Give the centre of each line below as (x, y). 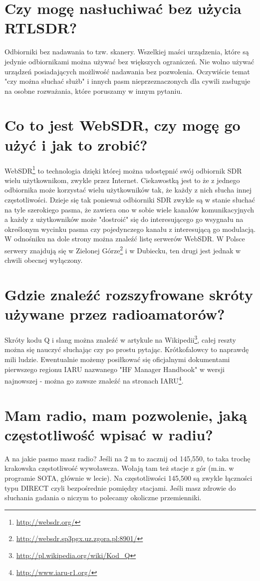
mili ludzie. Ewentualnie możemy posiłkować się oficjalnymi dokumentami (117, 359)
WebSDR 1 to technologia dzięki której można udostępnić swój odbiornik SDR (123, 170)
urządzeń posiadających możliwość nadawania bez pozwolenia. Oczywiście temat (127, 71)
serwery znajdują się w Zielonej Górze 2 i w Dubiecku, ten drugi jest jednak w (123, 250)
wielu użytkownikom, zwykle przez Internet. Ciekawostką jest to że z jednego (122, 180)
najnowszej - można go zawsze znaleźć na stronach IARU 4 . (94, 380)
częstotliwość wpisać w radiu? (109, 434)
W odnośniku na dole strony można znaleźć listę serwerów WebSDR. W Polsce (125, 239)
